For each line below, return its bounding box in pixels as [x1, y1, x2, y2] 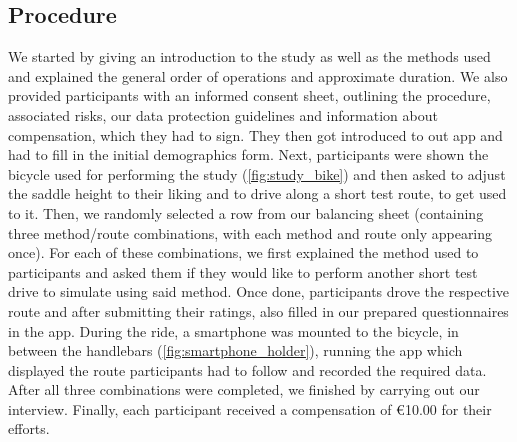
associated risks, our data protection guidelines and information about [8, 104, 438, 125]
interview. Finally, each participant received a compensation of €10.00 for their [8, 398, 492, 419]
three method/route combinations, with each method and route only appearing [8, 222, 493, 243]
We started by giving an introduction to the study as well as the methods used [8, 46, 491, 67]
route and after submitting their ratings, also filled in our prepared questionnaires [8, 300, 509, 321]
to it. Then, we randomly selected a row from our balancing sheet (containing [8, 202, 484, 223]
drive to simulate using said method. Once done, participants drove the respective [8, 281, 510, 302]
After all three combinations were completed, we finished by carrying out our [8, 379, 480, 400]
